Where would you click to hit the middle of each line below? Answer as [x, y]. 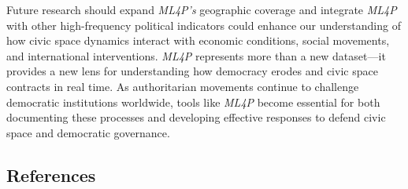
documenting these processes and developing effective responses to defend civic [196, 117]
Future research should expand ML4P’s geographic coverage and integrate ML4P [202, 9]
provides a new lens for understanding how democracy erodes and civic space [192, 71]
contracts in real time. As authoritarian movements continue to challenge [183, 86]
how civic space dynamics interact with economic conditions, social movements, [198, 40]
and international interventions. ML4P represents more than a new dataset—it [196, 55]
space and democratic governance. [88, 132]
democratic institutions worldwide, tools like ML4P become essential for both [193, 102]
